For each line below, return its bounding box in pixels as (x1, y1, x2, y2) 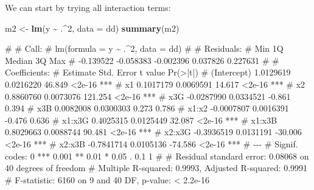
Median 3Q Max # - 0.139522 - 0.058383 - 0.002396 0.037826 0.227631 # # (5, 54, 279, 66)
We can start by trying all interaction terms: (5, 1, 171, 13)
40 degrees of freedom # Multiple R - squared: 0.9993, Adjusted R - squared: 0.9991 (5, 161, 308, 174)
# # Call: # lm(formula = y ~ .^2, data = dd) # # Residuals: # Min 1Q (5, 42, 284, 55)
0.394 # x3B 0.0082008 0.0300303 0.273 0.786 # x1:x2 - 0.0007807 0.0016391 (5, 102, 289, 114)
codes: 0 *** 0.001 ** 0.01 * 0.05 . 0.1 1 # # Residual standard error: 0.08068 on (5, 149, 309, 162)
